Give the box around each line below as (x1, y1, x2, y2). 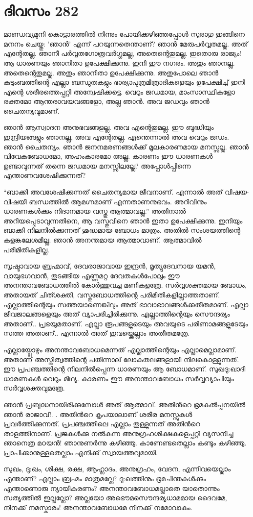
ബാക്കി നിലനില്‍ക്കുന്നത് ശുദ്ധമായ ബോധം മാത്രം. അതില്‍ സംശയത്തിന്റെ (3, 225, 240, 235)
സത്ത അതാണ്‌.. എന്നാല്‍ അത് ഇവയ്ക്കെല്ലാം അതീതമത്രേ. (3, 328, 190, 338)
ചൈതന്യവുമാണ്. (3, 105, 60, 116)
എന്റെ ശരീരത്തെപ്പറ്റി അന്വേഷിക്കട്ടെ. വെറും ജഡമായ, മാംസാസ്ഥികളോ (3, 86, 235, 97)
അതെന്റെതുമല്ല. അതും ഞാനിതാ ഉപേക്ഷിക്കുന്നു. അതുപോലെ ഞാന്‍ (3, 67, 218, 77)
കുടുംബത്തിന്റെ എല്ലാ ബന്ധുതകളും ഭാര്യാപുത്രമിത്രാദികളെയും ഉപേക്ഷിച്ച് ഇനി (3, 77, 245, 87)
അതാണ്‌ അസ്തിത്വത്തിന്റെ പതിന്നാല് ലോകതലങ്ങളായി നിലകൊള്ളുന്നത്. (3, 354, 239, 364)
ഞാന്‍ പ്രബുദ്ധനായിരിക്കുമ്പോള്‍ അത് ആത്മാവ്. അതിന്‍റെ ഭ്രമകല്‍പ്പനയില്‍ (3, 399, 246, 409)
